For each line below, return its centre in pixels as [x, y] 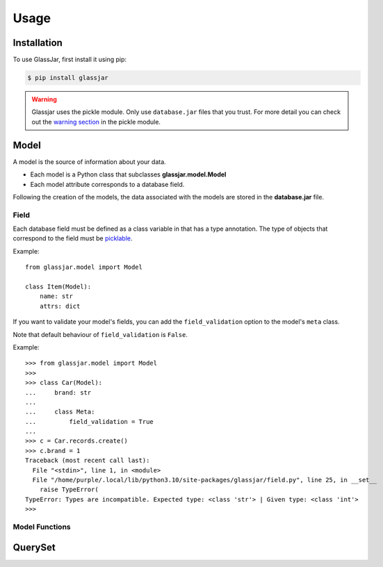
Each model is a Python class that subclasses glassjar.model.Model [128, 174]
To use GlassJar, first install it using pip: [70, 60]
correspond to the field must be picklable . [73, 238]
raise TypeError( [69, 490]
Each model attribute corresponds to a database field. [107, 184]
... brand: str [58, 392]
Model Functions [42, 527]
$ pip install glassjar [68, 78]
